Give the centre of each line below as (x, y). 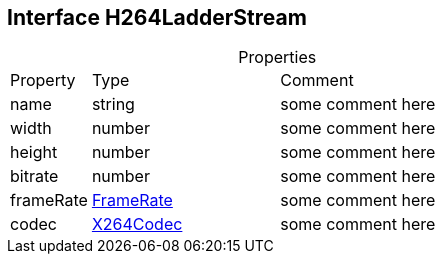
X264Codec (137, 224)
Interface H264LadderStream (157, 17)
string (113, 104)
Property (43, 80)
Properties (277, 57)
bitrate (34, 176)
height (34, 152)
